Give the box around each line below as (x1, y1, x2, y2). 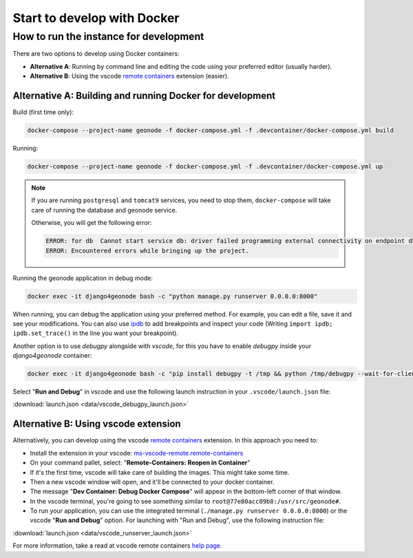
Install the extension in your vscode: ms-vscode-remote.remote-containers (30, 449, 244, 457)
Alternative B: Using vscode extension (12, 418, 182, 430)
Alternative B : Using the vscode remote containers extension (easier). (30, 72, 230, 81)
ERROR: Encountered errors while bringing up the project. (45, 246, 249, 255)
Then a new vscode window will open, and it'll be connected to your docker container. (30, 477, 275, 486)
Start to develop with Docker (12, 10, 180, 25)
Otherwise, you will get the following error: (31, 219, 152, 227)
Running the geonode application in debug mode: (12, 274, 153, 282)
